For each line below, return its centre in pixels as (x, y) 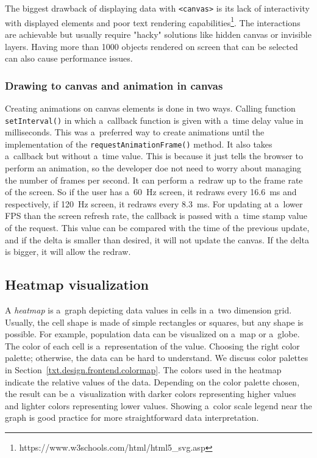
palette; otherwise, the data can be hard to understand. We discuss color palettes (157, 358)
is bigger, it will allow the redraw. (68, 252)
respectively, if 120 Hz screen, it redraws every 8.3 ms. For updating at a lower (154, 203)
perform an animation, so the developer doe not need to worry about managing (153, 168)
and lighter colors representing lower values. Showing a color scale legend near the (158, 405)
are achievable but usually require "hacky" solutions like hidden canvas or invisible (158, 34)
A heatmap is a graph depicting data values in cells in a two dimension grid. (148, 310)
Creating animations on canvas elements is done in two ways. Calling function (150, 108)
